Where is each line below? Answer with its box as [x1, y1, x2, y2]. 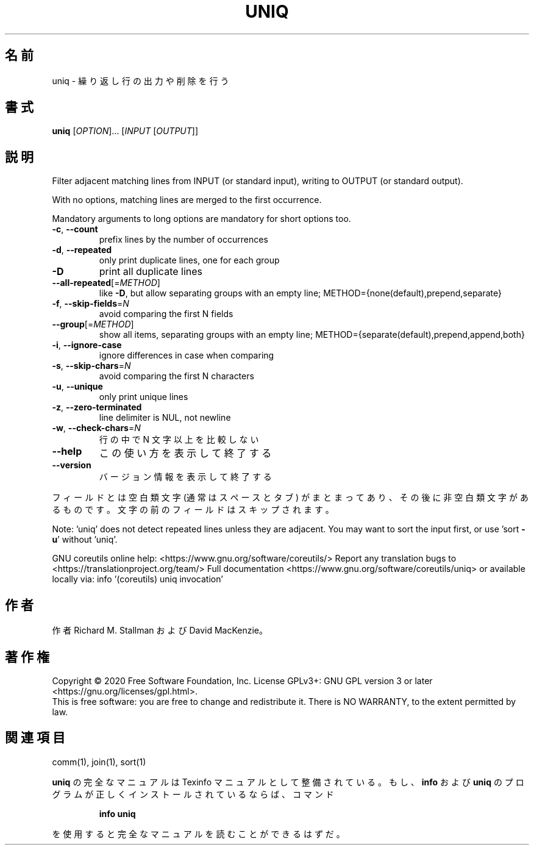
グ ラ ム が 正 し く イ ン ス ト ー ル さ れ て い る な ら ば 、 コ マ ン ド [52, 788, 334, 799]
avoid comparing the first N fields [99, 309, 233, 320]
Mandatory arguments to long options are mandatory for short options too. [52, 213, 351, 224]
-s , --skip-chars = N [52, 360, 131, 371]
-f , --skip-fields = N [52, 298, 129, 309]
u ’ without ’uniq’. [52, 534, 118, 545]
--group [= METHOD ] [52, 319, 134, 330]
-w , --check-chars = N [52, 423, 141, 434]
